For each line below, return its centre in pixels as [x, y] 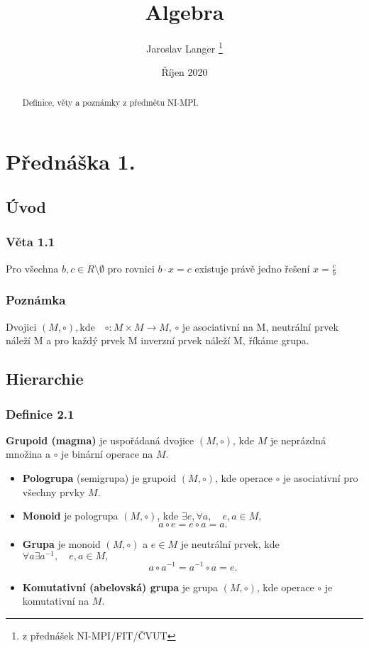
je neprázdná [298, 440]
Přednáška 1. [71, 161]
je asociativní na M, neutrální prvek [260, 326]
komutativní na [56, 601]
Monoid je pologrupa [70, 516]
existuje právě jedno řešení [252, 268]
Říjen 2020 [184, 72]
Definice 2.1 [40, 413]
